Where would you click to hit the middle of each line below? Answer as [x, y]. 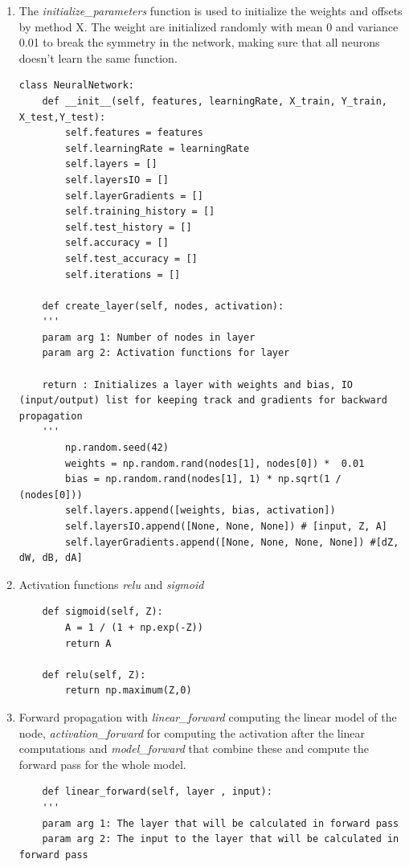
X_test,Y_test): [62, 117]
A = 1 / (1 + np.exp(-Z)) [134, 627]
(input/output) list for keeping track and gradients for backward [203, 401]
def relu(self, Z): [94, 675]
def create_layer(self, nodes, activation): [163, 306]
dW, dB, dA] [51, 558]
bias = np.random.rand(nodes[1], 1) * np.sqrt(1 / [203, 479]
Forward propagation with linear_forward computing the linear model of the [208, 716]
